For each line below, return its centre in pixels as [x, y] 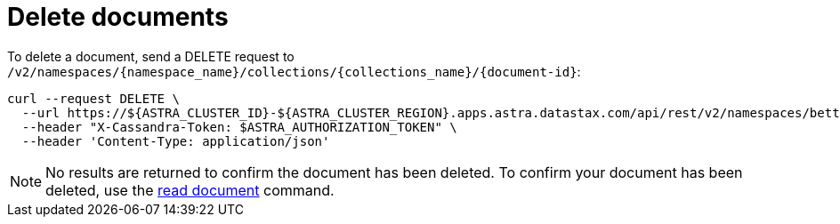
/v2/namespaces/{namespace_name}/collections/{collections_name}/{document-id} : [294, 71]
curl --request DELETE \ [93, 98]
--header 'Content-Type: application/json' [176, 141]
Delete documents [118, 17]
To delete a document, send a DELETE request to [151, 56]
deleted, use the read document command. [190, 190]
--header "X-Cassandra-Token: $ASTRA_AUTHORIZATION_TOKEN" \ [239, 127]
